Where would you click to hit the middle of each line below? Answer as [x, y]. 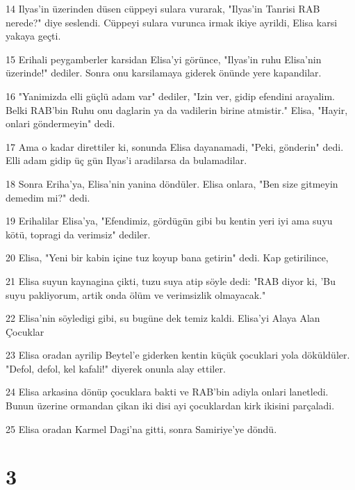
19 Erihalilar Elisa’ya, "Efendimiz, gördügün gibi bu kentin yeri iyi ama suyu [169, 221]
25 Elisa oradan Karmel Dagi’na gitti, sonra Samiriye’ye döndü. [141, 428]
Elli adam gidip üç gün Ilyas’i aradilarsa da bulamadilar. [126, 160]
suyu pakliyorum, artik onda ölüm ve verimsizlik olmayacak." [136, 294]
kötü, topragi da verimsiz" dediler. [78, 234]
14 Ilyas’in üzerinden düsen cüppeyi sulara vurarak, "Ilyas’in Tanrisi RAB [163, 8]
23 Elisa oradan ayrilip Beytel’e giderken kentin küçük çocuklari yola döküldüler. [178, 355]
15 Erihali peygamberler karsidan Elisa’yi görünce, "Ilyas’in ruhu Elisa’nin [164, 59]
